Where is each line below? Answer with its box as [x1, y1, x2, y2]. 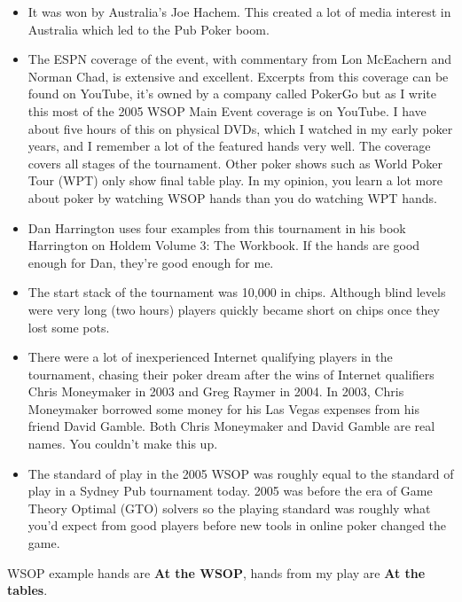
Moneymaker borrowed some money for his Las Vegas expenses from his [27, 399, 419, 418]
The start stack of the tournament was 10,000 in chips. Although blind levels [27, 283, 446, 301]
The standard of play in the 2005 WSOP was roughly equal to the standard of [27, 464, 454, 482]
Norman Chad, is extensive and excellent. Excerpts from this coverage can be [27, 66, 449, 85]
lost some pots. [27, 317, 110, 336]
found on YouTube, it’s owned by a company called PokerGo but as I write [27, 84, 437, 103]
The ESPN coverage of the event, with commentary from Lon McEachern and [27, 50, 452, 68]
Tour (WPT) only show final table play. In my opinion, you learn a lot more [27, 171, 442, 190]
